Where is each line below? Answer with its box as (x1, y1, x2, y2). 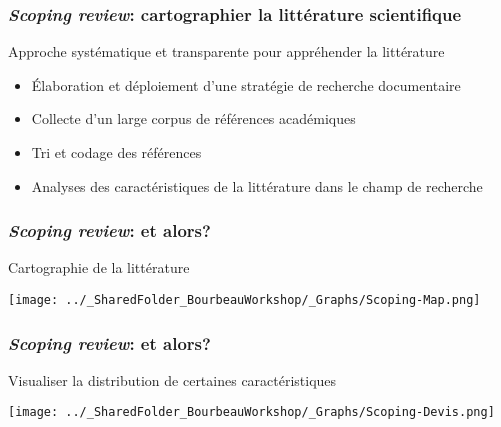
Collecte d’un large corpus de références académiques (31, 108, 356, 129)
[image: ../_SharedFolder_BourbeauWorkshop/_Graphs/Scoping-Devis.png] (8, 405, 495, 420)
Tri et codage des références (31, 142, 202, 162)
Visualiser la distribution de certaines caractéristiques (8, 369, 337, 390)
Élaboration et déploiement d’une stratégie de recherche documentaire (31, 74, 461, 95)
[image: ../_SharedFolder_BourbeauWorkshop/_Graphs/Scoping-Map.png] (8, 293, 481, 307)
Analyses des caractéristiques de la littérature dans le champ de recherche (31, 175, 483, 196)
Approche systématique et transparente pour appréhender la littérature (8, 41, 445, 62)
